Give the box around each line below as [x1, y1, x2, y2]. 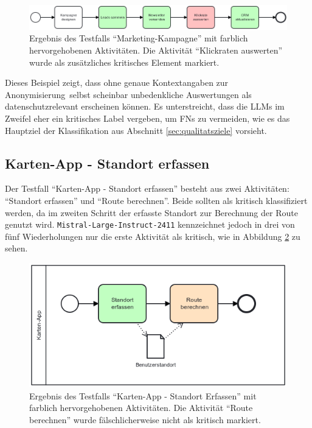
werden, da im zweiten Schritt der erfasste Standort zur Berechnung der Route [5, 206, 298, 219]
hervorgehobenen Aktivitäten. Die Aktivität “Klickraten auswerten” [29, 44, 283, 56]
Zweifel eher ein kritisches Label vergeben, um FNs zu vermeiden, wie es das [5, 111, 290, 124]
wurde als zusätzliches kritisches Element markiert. [29, 55, 220, 68]
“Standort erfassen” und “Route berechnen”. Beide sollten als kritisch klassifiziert [5, 194, 308, 206]
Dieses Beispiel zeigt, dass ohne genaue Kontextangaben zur [5, 76, 229, 89]
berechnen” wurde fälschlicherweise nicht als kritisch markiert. [29, 413, 261, 426]
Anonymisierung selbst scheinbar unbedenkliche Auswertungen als [5, 88, 252, 100]
